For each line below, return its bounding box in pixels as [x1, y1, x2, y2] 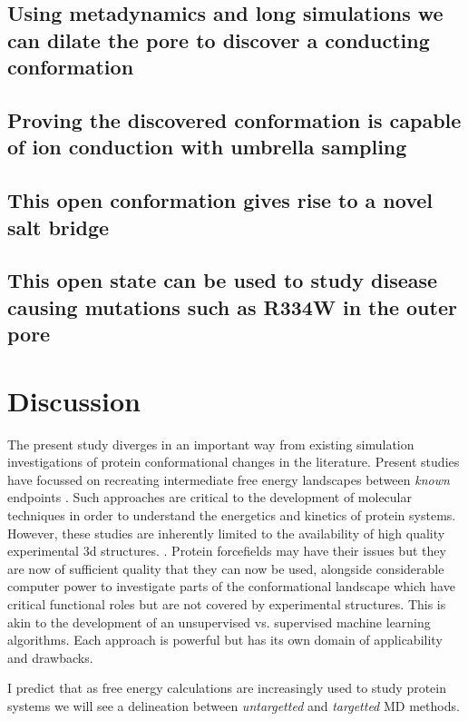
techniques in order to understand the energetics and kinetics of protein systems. [7, 505, 456, 524]
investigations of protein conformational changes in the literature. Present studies [7, 452, 460, 471]
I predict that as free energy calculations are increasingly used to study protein [7, 678, 447, 697]
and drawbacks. [7, 647, 93, 667]
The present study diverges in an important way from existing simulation [7, 434, 414, 453]
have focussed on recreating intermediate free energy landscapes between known [7, 469, 450, 489]
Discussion [7, 381, 141, 419]
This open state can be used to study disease [7, 266, 438, 294]
